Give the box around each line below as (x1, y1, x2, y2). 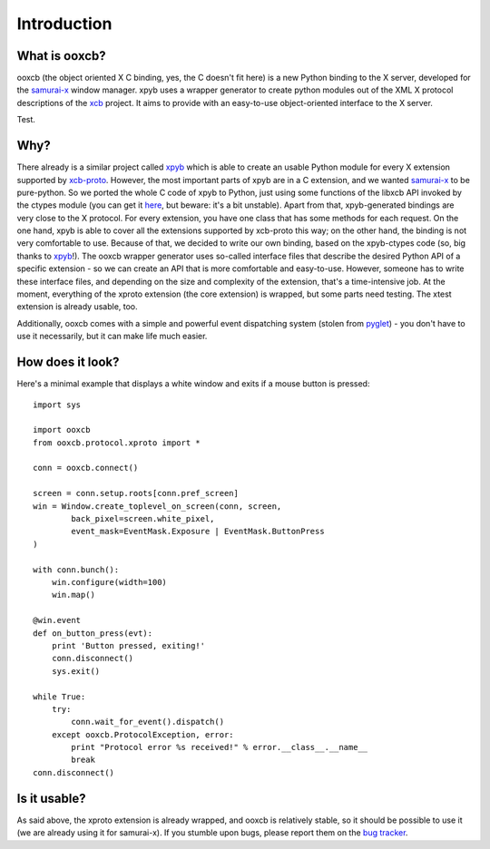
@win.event (33, 615, 82, 626)
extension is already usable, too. (16, 301, 138, 312)
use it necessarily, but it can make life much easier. (16, 331, 208, 342)
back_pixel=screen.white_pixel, (71, 513, 215, 524)
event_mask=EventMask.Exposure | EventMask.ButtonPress (71, 526, 326, 537)
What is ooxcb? (16, 48, 106, 63)
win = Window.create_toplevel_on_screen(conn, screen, (33, 501, 282, 512)
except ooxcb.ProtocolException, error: (51, 729, 235, 739)
